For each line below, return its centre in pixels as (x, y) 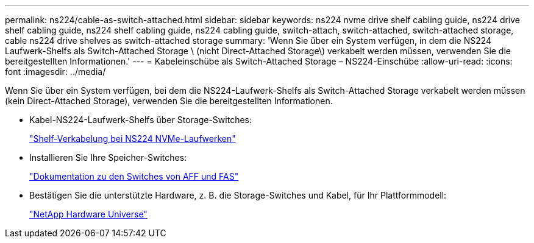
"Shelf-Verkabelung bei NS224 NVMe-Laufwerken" (133, 139)
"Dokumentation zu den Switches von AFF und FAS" (134, 176)
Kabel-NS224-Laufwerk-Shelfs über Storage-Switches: (141, 120)
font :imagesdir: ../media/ (55, 72)
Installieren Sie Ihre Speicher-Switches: (108, 157)
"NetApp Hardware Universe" (88, 214)
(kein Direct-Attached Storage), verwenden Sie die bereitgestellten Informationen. (169, 101)
